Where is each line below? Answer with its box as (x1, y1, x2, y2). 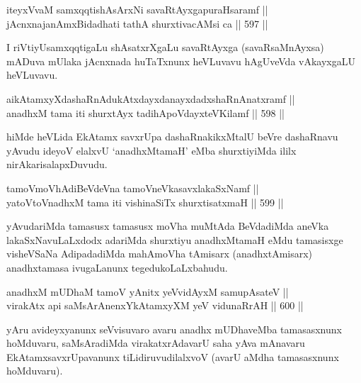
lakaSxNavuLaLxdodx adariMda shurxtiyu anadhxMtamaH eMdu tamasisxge (6, 232, 343, 247)
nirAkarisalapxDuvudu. (6, 157, 108, 172)
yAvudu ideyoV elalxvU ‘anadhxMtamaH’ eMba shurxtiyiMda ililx (6, 143, 297, 157)
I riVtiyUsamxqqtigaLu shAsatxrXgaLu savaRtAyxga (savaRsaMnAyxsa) (6, 40, 324, 55)
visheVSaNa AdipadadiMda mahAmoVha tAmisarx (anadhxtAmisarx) (6, 246, 313, 261)
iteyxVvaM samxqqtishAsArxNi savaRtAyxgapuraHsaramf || (6, 2, 268, 16)
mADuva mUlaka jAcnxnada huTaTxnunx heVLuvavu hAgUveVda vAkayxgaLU (6, 53, 355, 68)
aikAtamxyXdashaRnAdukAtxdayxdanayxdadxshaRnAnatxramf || (6, 91, 295, 106)
